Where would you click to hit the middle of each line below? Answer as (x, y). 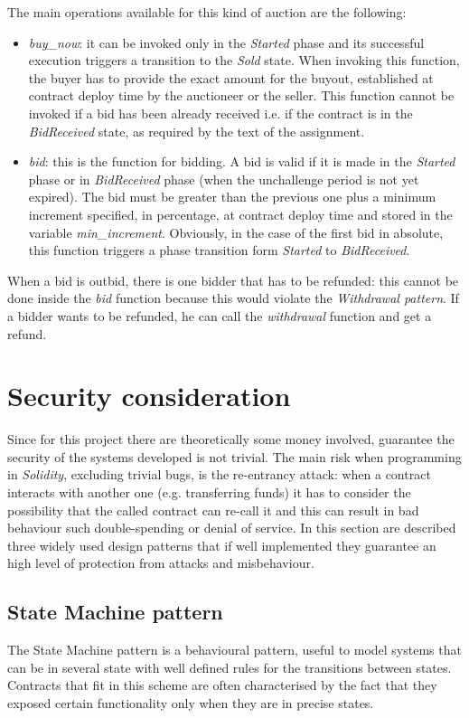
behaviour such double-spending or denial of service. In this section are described (232, 528)
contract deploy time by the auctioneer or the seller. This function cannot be (241, 95)
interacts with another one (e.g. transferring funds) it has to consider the (209, 492)
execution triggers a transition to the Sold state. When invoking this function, (244, 60)
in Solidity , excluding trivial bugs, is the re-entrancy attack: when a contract (219, 474)
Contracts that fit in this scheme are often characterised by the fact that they (222, 685)
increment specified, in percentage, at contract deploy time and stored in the (240, 214)
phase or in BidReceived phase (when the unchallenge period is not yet (224, 179)
